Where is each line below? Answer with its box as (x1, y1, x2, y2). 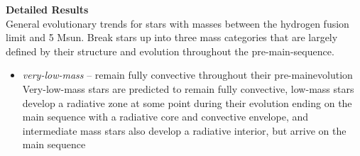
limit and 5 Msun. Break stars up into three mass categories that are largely (6, 30, 338, 45)
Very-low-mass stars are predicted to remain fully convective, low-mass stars (22, 81, 354, 96)
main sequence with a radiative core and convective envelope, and (22, 109, 309, 124)
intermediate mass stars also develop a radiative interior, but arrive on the (22, 123, 347, 138)
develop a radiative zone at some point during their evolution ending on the (22, 95, 352, 110)
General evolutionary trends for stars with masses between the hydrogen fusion (6, 16, 349, 30)
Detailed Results (6, 2, 89, 16)
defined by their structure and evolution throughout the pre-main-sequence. (6, 43, 334, 58)
